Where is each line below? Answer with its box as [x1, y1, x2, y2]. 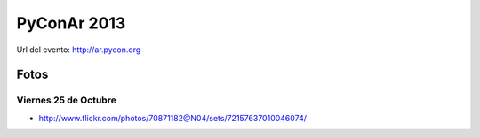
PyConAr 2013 [16, 13, 126, 33]
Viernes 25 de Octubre [16, 94, 117, 106]
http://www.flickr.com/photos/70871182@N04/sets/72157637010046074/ [38, 112, 307, 123]
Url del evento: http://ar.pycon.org [16, 44, 141, 55]
